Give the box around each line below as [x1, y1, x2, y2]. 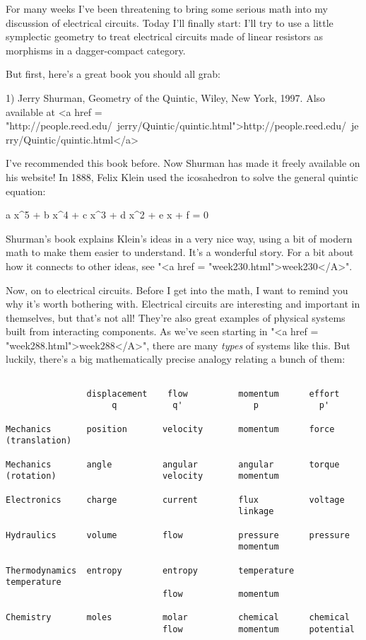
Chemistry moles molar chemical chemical [6, 612, 350, 623]
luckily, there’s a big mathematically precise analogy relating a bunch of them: [6, 351, 346, 366]
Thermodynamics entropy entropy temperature [6, 565, 295, 576]
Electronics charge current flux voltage [6, 494, 345, 505]
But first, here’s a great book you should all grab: [6, 66, 220, 81]
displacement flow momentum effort [86, 388, 340, 399]
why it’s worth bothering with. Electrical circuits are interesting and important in [6, 296, 360, 311]
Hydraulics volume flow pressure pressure [6, 530, 350, 540]
